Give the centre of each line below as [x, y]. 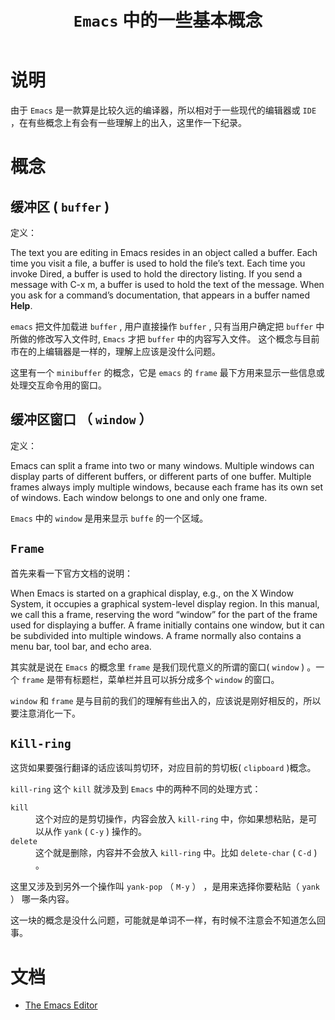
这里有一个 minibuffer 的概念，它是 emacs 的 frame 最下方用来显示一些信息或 [167, 372]
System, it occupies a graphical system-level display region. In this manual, [165, 603]
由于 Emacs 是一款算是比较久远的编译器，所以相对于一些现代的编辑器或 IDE [163, 110]
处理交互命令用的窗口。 [58, 385]
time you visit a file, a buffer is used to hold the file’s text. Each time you [158, 263]
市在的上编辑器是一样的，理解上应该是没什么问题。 [115, 351]
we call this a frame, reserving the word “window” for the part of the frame [164, 614]
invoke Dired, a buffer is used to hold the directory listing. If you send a [156, 273]
